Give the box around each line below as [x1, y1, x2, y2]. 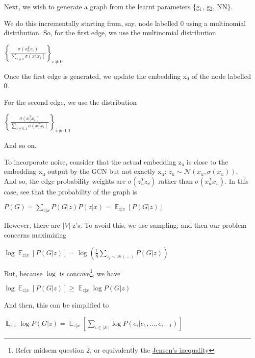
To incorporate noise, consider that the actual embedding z [4, 156, 181, 167]
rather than [158, 175, 193, 186]
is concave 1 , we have [59, 266, 121, 278]
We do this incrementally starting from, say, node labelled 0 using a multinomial [4, 18, 246, 28]
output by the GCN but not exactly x [48, 166, 161, 176]
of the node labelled [191, 71, 251, 81]
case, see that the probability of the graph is [4, 186, 137, 196]
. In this [225, 175, 249, 186]
